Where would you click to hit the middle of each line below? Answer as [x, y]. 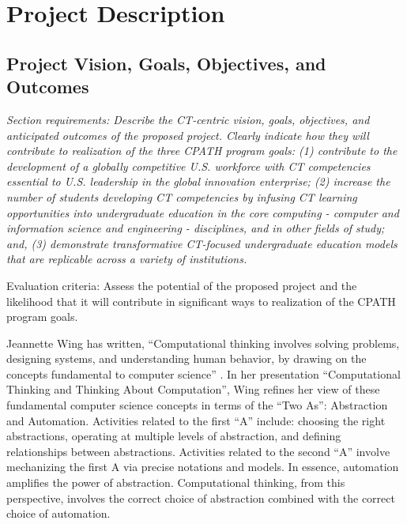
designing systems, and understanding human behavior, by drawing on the [187, 358]
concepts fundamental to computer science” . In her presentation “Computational [203, 373]
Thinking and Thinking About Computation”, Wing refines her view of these [193, 389]
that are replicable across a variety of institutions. [127, 259]
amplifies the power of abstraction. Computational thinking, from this [176, 483]
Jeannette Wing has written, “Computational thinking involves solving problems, [203, 343]
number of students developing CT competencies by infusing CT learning [182, 196]
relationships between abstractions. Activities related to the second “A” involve [198, 451]
